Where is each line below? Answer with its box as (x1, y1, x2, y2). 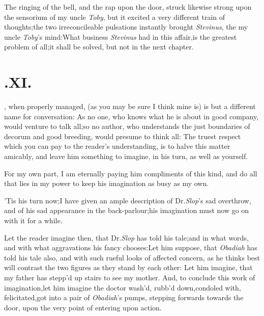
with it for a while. (4, 215, 63, 226)
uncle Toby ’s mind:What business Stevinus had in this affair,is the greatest (4, 31, 237, 42)
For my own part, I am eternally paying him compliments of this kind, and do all (4, 168, 257, 178)
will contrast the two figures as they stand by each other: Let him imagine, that (4, 262, 253, 273)
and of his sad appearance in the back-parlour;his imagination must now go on (4, 205, 249, 216)
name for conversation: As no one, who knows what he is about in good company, (4, 111, 259, 121)
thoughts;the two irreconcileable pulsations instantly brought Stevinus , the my (4, 21, 248, 32)
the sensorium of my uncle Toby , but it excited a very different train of (4, 11, 225, 22)
